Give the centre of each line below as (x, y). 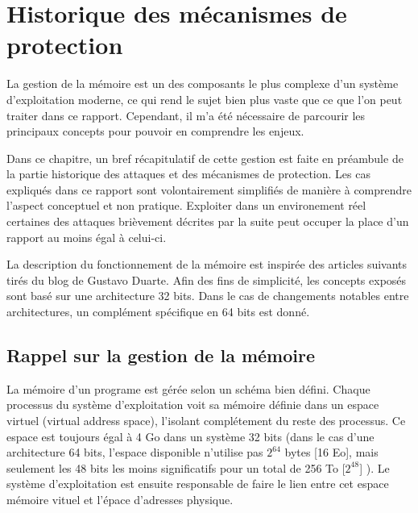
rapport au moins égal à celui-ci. (87, 237)
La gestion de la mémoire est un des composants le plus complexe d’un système (203, 83)
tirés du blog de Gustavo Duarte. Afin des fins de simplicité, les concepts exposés (207, 279)
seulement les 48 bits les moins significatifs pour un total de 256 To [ (176, 467)
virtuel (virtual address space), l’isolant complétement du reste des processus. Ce (206, 421)
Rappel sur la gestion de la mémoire (161, 355)
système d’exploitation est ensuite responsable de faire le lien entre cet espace (198, 484)
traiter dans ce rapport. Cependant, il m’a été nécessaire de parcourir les (186, 115)
